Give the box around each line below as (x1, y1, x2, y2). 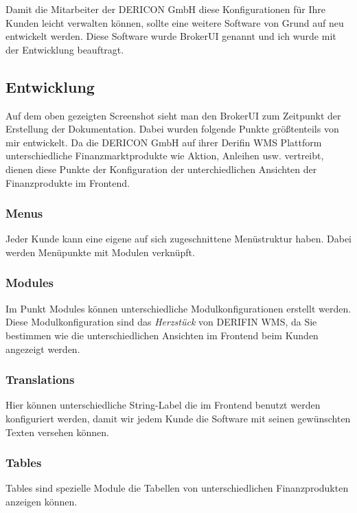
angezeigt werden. (5, 341, 80, 356)
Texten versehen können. (5, 424, 110, 439)
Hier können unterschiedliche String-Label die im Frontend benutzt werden (5, 398, 321, 412)
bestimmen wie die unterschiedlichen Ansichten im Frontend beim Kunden (5, 328, 319, 342)
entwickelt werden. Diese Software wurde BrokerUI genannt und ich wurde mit (5, 29, 336, 43)
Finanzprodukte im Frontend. (5, 175, 130, 190)
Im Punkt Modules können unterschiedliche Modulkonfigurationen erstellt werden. (5, 301, 352, 315)
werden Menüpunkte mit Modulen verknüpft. (5, 244, 195, 259)
